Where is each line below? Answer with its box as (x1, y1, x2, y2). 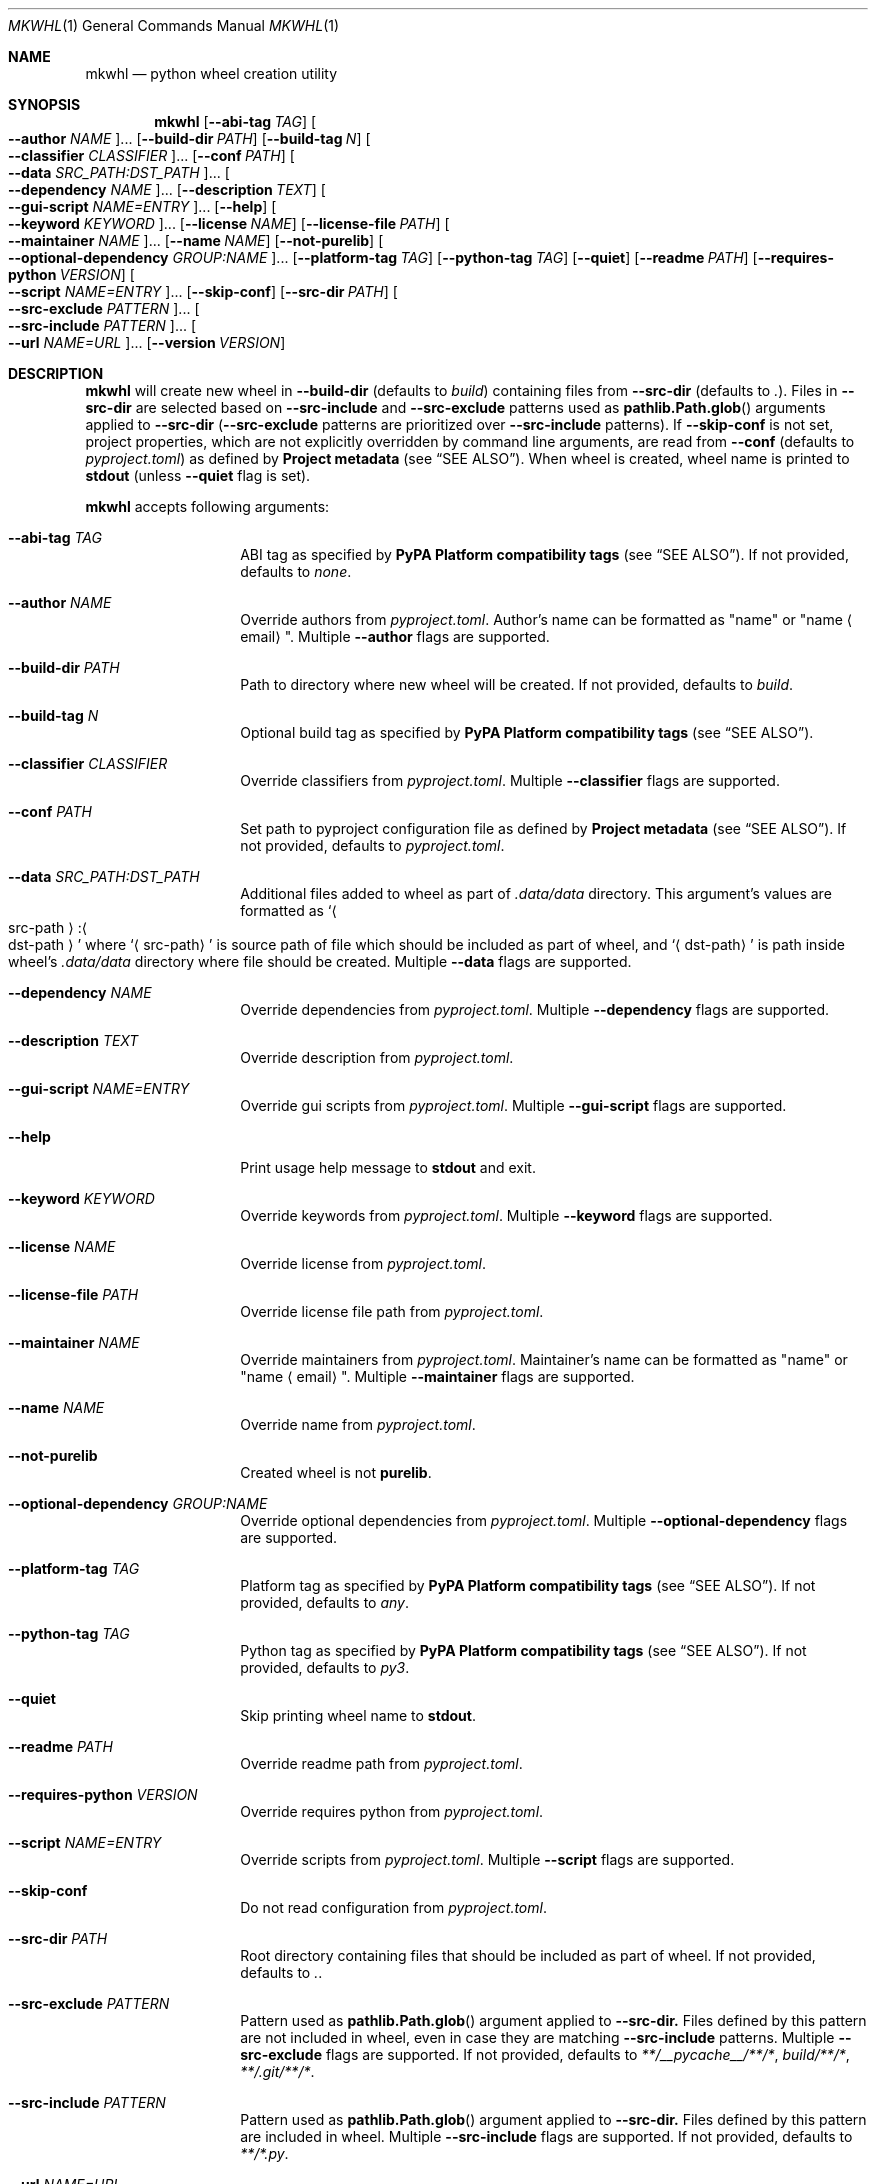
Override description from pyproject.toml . (240, 1049, 514, 1066)
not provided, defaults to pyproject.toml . (240, 837, 505, 854)
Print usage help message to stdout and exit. (240, 1159, 536, 1176)
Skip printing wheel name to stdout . (240, 1707, 476, 1724)
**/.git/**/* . (240, 2063, 315, 2080)
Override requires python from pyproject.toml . (240, 1803, 544, 1820)
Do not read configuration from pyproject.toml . (240, 1899, 547, 1916)
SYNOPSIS (8, 96, 81, 113)
